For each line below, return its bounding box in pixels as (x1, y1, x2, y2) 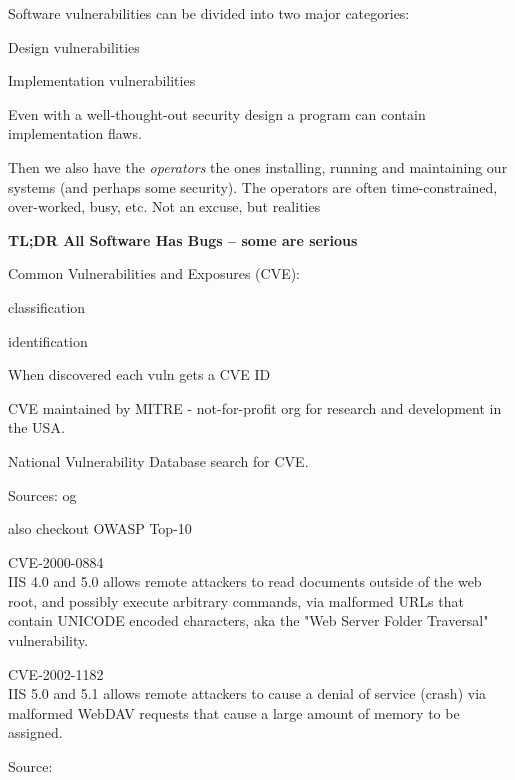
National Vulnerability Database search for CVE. (8, 450, 309, 471)
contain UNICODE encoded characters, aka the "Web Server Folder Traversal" (8, 610, 489, 631)
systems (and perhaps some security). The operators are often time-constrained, (8, 176, 498, 197)
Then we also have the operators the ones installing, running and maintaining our (8, 156, 508, 177)
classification (8, 296, 86, 317)
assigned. (8, 722, 63, 743)
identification (8, 330, 88, 351)
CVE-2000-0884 (8, 551, 104, 572)
